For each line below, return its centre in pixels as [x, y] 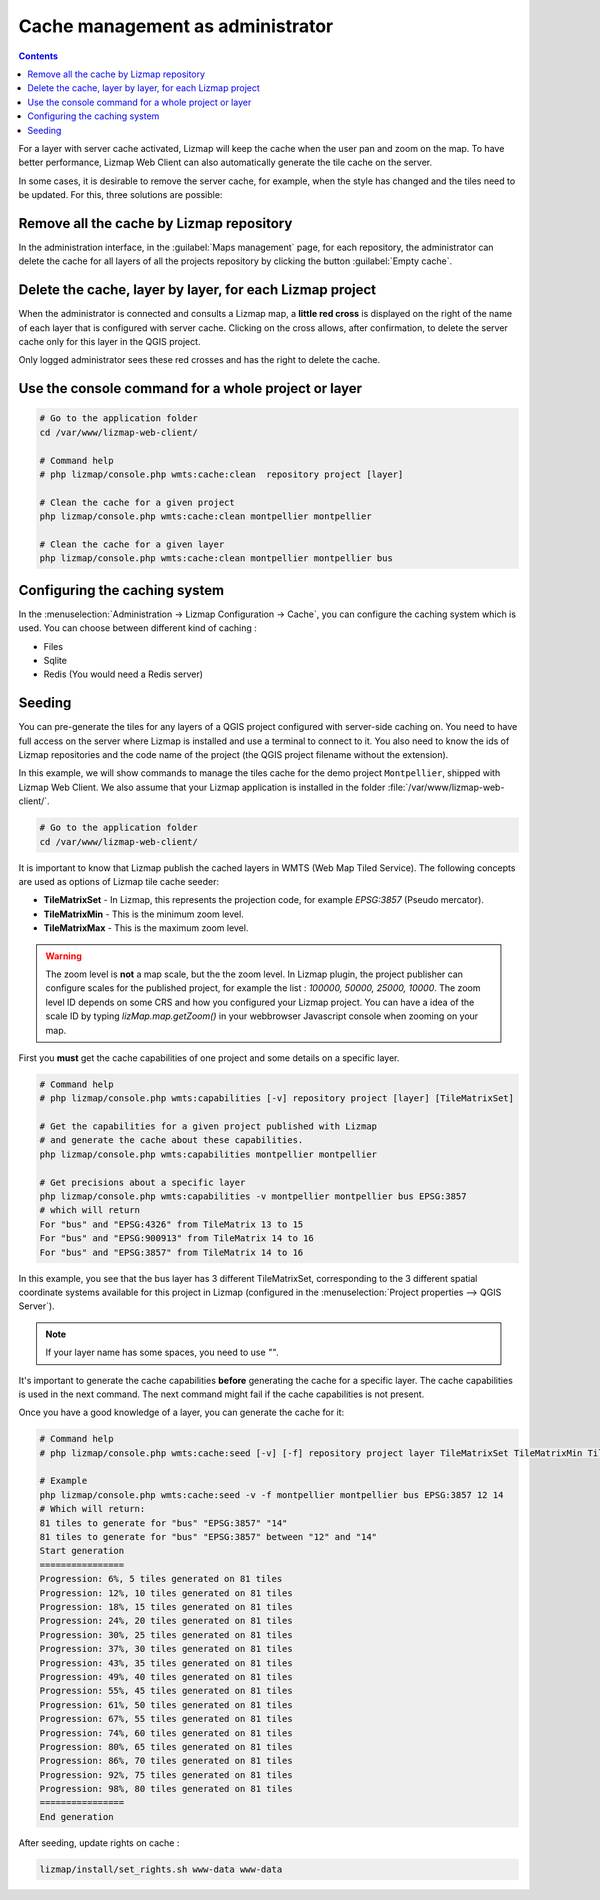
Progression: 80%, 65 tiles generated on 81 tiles [166, 1746]
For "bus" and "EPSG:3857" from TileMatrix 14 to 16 [171, 1252]
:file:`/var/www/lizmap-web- [446, 787]
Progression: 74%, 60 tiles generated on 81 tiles [166, 1733]
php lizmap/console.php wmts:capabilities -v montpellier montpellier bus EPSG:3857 [253, 1196]
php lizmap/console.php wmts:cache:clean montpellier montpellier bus [216, 558]
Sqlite [55, 661]
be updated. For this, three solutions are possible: [120, 195]
